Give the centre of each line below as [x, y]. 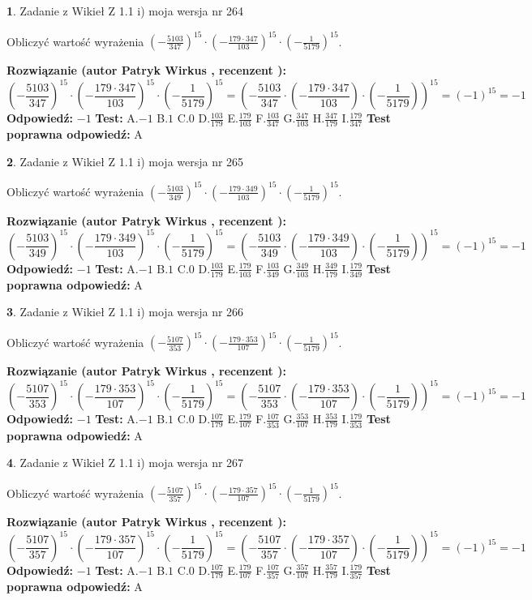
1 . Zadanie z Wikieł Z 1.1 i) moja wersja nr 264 [125, 11]
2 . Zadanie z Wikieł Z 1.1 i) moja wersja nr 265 [125, 161]
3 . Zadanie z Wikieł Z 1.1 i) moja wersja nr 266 [125, 312]
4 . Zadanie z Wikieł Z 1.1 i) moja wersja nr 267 [125, 463]
